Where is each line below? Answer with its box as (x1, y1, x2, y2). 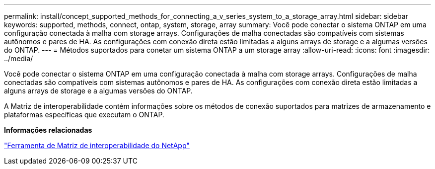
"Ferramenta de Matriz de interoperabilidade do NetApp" (4, 141, 190, 150)
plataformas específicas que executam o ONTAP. (4, 110, 164, 119)
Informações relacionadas (4, 126, 92, 134)
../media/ (4, 54, 33, 63)
